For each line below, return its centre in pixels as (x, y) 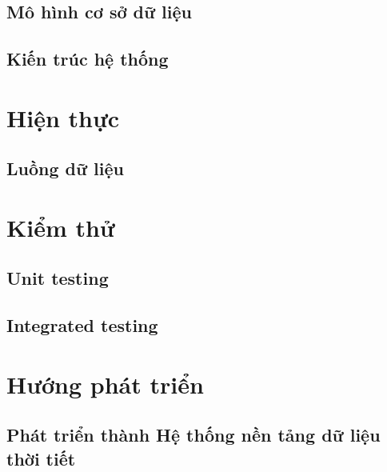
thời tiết (41, 458)
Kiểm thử (61, 227)
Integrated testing (82, 325)
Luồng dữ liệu (65, 168)
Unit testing (58, 278)
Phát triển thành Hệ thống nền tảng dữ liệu (193, 435)
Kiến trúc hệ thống (88, 59)
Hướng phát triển (105, 384)
